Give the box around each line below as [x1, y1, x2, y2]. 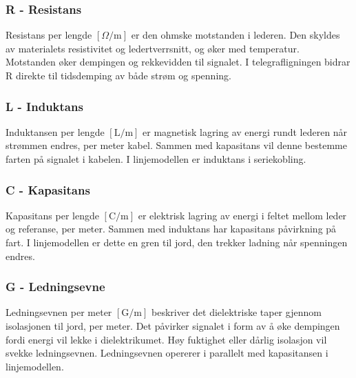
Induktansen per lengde [6, 124, 105, 139]
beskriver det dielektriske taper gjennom [151, 305, 322, 319]
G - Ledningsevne [6, 278, 105, 295]
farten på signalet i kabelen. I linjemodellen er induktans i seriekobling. [6, 152, 306, 166]
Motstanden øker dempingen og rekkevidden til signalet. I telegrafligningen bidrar [6, 54, 350, 69]
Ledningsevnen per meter [6, 305, 112, 319]
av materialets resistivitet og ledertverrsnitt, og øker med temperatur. [6, 41, 300, 55]
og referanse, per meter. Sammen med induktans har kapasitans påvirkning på [6, 221, 337, 236]
